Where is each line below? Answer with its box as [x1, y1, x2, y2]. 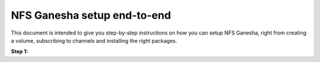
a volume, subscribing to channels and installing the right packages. [11, 37, 177, 44]
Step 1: [11, 48, 28, 55]
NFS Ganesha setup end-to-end [11, 9, 171, 22]
